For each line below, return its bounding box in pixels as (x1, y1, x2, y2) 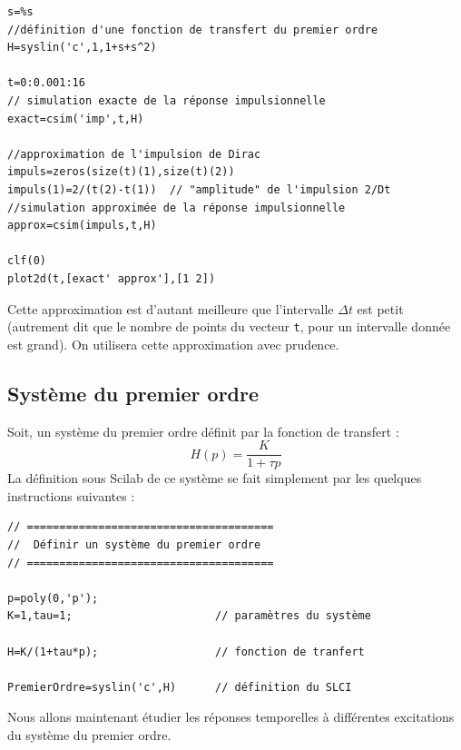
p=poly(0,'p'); (7, 591, 99, 605)
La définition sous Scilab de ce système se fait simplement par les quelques (7, 469, 422, 488)
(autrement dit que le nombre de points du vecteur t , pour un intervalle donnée (7, 317, 451, 336)
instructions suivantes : (7, 486, 135, 505)
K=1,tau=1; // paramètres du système (7, 609, 371, 623)
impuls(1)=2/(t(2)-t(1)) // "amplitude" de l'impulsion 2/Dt (7, 183, 391, 196)
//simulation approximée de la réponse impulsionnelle (7, 201, 346, 214)
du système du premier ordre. (7, 725, 172, 744)
